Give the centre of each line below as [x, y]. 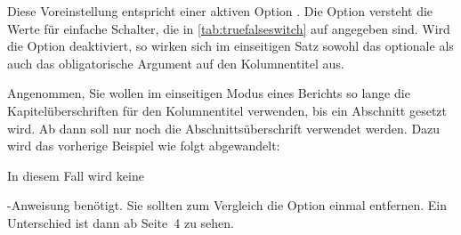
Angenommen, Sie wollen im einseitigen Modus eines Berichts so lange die [209, 93]
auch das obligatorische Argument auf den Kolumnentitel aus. [176, 63]
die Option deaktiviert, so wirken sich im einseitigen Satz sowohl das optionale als [230, 46]
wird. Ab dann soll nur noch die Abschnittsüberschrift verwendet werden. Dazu [224, 128]
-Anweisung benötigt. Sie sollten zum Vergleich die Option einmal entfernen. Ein [227, 205]
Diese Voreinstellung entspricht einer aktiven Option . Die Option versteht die [220, 11]
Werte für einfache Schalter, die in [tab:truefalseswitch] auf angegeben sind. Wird [229, 28]
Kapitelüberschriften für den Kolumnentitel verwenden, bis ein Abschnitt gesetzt [227, 110]
